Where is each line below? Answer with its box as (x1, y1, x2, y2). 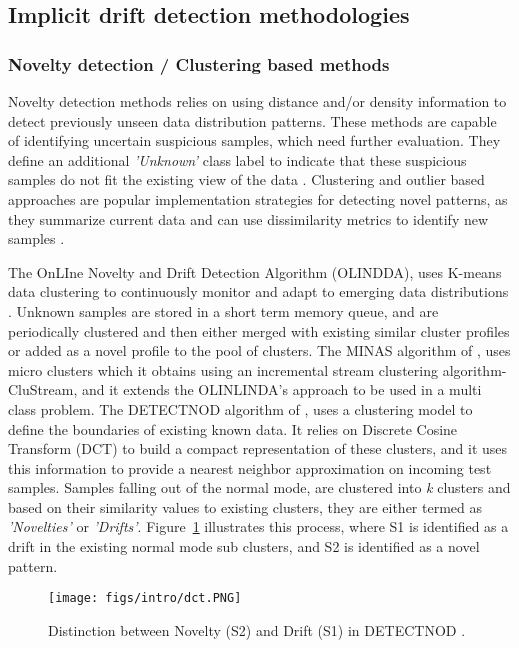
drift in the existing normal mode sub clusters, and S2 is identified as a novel (8, 536, 480, 557)
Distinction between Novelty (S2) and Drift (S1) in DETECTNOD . (48, 619, 466, 640)
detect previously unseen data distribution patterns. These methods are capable (8, 110, 497, 131)
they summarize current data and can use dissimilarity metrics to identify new (8, 208, 489, 229)
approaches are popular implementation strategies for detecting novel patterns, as (8, 188, 508, 209)
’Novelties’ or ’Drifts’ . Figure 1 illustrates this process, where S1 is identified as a (8, 516, 509, 537)
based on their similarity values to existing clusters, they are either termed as (8, 496, 483, 517)
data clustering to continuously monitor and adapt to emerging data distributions (8, 281, 509, 302)
